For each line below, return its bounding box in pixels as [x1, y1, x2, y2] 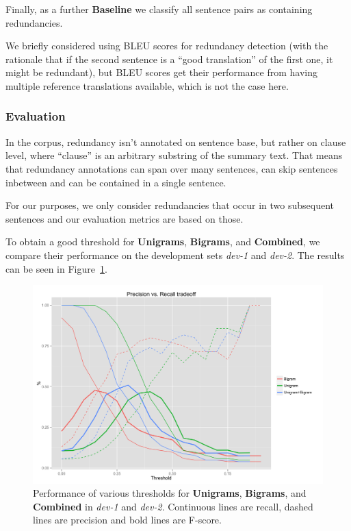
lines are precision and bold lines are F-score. [33, 513, 222, 527]
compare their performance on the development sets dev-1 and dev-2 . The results [5, 247, 345, 262]
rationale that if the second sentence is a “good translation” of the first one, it [5, 51, 333, 66]
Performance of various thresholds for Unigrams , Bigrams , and [33, 486, 307, 500]
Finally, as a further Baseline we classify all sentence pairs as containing [5, 2, 313, 16]
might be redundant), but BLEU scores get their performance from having [5, 65, 317, 79]
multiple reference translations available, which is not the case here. [5, 78, 289, 92]
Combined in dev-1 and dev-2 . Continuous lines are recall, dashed [33, 499, 313, 513]
